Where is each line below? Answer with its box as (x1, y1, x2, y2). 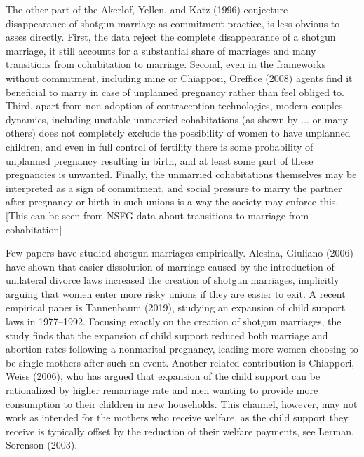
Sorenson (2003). (6, 437, 78, 452)
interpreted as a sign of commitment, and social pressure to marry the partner (6, 180, 342, 195)
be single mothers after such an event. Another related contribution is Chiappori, (6, 355, 355, 369)
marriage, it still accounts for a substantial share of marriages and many (6, 43, 316, 57)
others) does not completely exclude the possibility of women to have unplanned (6, 125, 351, 140)
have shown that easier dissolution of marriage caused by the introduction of (6, 259, 335, 273)
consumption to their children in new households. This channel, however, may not (6, 396, 358, 411)
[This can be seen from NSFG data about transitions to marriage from (6, 207, 309, 222)
